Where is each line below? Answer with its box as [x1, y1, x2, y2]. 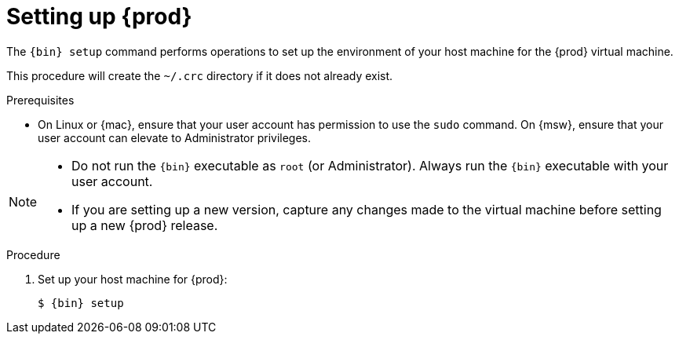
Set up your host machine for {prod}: [38, 272, 228, 286]
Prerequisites [6, 93, 75, 107]
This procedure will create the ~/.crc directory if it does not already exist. [6, 68, 393, 82]
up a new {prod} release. [71, 217, 218, 233]
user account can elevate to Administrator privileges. [38, 130, 312, 144]
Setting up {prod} [6, 3, 192, 30]
